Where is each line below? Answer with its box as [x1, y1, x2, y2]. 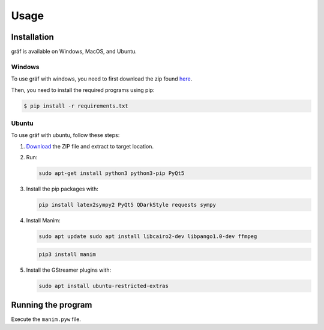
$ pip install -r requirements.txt [23, 102, 128, 109]
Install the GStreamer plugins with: [26, 266, 112, 273]
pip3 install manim [38, 251, 96, 258]
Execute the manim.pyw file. [11, 316, 81, 323]
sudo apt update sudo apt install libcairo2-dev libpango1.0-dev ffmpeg [38, 233, 257, 240]
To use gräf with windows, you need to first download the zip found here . [11, 75, 193, 82]
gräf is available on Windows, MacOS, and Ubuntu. [11, 48, 137, 55]
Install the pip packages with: [26, 185, 99, 192]
